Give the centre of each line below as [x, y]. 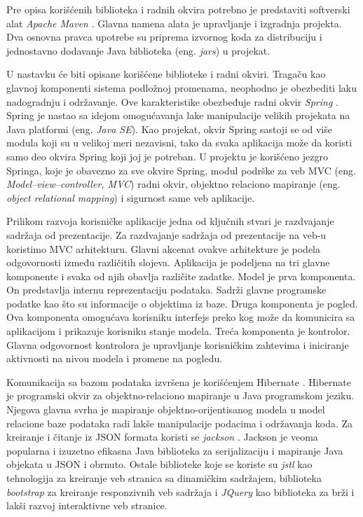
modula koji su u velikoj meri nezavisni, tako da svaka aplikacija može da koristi [179, 143]
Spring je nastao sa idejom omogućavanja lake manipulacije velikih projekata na [178, 115]
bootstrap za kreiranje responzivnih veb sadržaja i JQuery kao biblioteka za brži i [180, 491]
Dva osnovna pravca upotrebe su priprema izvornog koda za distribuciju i [164, 37]
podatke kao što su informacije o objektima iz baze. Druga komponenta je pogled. [182, 303]
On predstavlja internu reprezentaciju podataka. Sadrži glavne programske [166, 290]
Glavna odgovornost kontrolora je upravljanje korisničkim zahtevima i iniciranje [178, 344]
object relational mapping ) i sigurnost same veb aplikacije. [131, 197]
